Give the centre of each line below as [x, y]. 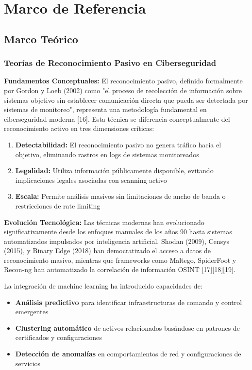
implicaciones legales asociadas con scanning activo [91, 180]
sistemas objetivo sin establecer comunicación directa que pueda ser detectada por [126, 100]
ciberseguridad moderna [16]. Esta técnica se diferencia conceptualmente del [117, 119]
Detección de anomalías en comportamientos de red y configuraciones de [128, 354]
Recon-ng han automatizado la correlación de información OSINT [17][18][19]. [120, 269]
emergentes [32, 312]
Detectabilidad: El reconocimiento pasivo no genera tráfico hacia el [118, 144]
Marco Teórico [41, 39]
